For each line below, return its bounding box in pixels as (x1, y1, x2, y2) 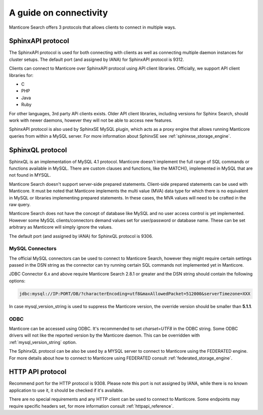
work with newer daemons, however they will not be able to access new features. (9, 117, 172, 123)
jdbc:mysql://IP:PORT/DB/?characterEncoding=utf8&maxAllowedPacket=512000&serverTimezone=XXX (19, 291, 251, 296)
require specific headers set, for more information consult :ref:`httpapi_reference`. (9, 403, 174, 409)
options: (9, 278, 26, 284)
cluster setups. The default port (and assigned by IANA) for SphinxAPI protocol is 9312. (9, 56, 185, 62)
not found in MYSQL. (9, 172, 51, 178)
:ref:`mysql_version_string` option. (9, 339, 77, 345)
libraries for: (9, 72, 34, 78)
